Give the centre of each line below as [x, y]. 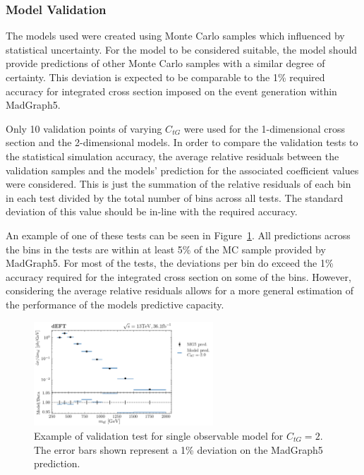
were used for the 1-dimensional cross [265, 128]
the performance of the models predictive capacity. [115, 304]
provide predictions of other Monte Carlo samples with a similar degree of [165, 63]
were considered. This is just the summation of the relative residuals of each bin [178, 184]
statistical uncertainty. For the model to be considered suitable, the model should [182, 49]
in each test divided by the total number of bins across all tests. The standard [175, 197]
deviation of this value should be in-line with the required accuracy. [152, 211]
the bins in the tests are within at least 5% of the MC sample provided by [166, 249]
